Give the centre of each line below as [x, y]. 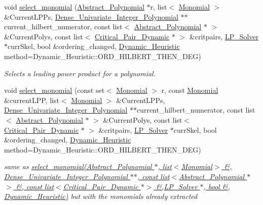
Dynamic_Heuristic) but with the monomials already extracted [101, 196]
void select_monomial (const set [54, 90]
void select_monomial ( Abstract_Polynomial [74, 7]
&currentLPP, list [32, 100]
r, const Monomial [190, 90]
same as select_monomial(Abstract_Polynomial [78, 166]
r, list [159, 7]
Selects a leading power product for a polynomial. [80, 73]
